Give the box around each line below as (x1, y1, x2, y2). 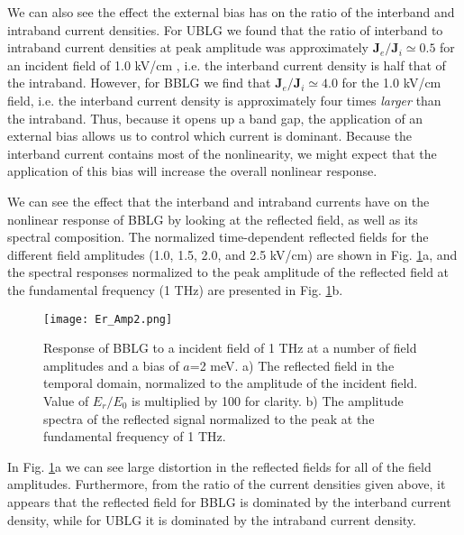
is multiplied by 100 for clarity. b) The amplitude (132, 391, 404, 410)
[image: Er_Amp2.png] (43, 312, 173, 326)
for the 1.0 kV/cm (341, 73, 441, 92)
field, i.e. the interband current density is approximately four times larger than (7, 90, 441, 109)
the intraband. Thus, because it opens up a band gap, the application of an (7, 108, 423, 127)
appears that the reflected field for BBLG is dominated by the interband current (7, 492, 451, 511)
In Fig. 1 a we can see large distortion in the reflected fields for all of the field (7, 457, 432, 475)
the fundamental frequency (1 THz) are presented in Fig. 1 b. (7, 280, 343, 299)
